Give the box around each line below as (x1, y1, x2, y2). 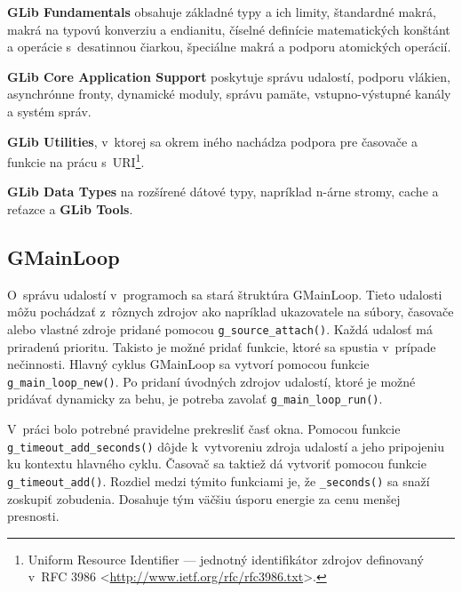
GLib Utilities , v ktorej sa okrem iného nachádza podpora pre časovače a (7, 132, 418, 150)
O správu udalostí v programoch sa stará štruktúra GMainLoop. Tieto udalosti (7, 284, 442, 303)
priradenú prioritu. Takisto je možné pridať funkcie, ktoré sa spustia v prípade (7, 337, 436, 356)
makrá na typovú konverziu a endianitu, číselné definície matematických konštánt (7, 20, 450, 38)
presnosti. (7, 507, 60, 525)
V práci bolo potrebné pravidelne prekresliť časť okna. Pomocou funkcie (7, 420, 401, 438)
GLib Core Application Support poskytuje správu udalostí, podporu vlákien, (7, 67, 450, 85)
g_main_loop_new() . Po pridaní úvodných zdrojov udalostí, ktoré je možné (7, 372, 416, 390)
